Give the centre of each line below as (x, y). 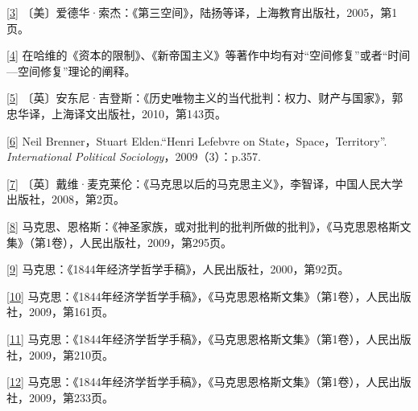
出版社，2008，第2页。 (66, 199)
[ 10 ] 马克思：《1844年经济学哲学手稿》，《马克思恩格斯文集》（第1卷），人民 (198, 296)
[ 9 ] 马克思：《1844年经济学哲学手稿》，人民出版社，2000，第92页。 (178, 269)
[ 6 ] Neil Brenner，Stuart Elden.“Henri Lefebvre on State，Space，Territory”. (197, 140)
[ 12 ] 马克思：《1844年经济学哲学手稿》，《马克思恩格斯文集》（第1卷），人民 (198, 382)
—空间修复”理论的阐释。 (71, 70)
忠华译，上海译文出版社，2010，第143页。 (116, 113)
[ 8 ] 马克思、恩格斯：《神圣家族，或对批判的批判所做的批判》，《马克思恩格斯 (203, 226)
